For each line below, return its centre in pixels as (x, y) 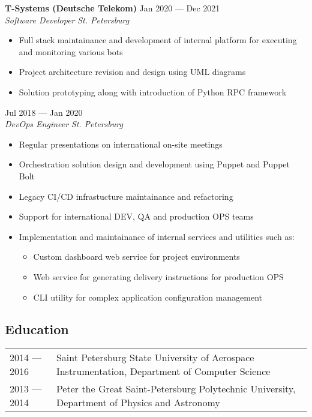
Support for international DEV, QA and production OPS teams (136, 216)
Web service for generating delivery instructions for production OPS (158, 276)
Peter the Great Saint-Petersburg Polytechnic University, (176, 389)
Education (37, 329)
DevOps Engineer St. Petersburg (64, 124)
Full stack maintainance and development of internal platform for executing (158, 40)
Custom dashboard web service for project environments (136, 256)
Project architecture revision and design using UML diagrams (132, 72)
